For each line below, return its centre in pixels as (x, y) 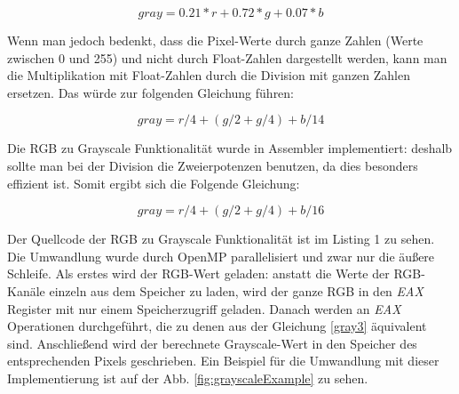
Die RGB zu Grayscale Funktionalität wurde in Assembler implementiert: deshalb (230, 148)
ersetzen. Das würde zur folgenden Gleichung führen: (151, 92)
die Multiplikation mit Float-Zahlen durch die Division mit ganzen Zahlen (209, 75)
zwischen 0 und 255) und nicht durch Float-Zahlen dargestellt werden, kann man (227, 57)
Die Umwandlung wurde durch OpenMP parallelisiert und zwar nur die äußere (221, 256)
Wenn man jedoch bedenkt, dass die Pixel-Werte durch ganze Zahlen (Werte (215, 40)
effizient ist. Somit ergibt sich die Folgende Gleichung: (154, 183)
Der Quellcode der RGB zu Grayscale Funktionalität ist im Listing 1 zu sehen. (221, 239)
